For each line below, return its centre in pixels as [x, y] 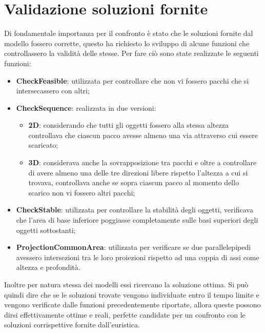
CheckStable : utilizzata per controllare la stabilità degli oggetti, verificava [135, 210]
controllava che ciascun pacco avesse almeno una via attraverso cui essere [143, 135]
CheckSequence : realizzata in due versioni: [86, 107]
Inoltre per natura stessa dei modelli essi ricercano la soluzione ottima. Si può [126, 284]
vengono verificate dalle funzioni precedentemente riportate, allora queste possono [132, 305]
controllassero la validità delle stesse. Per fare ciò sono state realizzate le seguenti [131, 53]
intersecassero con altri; [53, 91]
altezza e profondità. [48, 267]
